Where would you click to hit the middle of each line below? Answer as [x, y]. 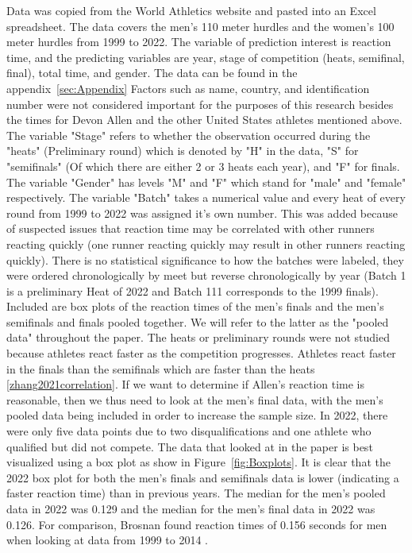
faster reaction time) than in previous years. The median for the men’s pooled [196, 493]
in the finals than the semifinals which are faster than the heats [161, 368]
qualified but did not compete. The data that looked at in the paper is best [190, 446]
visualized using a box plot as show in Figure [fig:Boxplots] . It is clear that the [198, 462]
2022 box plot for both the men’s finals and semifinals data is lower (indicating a [203, 477]
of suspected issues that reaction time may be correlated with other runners [191, 228]
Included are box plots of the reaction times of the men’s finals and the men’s [195, 306]
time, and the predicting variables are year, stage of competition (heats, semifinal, [206, 57]
